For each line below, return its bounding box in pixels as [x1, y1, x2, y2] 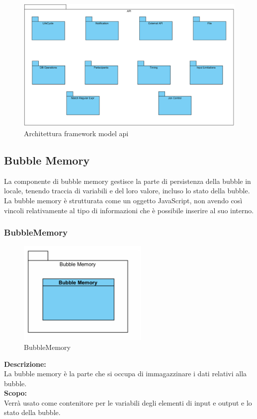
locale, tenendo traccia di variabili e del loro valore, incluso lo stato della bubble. [4, 185, 250, 196]
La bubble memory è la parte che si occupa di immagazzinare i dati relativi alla [4, 368, 247, 379]
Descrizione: [4, 358, 46, 369]
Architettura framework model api [24, 128, 129, 138]
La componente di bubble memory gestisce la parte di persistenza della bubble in [4, 175, 251, 186]
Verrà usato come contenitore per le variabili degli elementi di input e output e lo [4, 397, 252, 408]
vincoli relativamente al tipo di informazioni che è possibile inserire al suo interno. [4, 205, 254, 215]
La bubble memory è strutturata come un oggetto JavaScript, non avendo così [4, 195, 243, 205]
